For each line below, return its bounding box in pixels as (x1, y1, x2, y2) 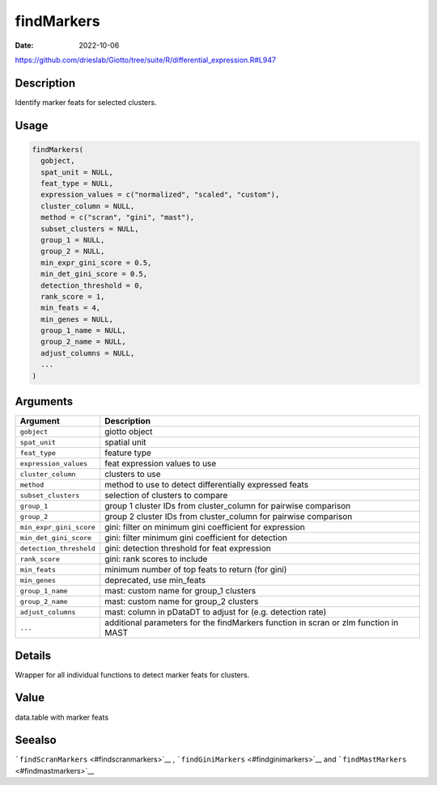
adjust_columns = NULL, (40, 348, 135, 357)
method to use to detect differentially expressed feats (104, 479, 309, 491)
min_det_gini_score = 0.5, (40, 269, 148, 279)
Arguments (15, 395, 74, 408)
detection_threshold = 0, (40, 281, 143, 290)
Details (15, 648, 52, 662)
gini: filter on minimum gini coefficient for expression (104, 521, 305, 533)
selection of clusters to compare (104, 490, 228, 501)
